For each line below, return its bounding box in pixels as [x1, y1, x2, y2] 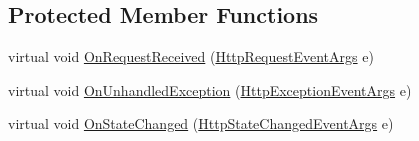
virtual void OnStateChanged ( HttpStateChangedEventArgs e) [8, 113, 394, 134]
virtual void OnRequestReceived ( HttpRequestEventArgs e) [8, 46, 374, 67]
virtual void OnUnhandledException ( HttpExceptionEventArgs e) [8, 79, 412, 100]
